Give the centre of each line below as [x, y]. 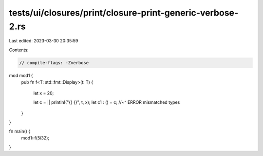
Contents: [19, 50]
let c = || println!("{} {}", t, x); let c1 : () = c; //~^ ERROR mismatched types [107, 102]
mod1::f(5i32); [35, 138]
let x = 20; [44, 93]
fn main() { [20, 131]
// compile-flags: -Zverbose [54, 63]
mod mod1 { [21, 75]
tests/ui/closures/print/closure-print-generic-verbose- [124, 13]
